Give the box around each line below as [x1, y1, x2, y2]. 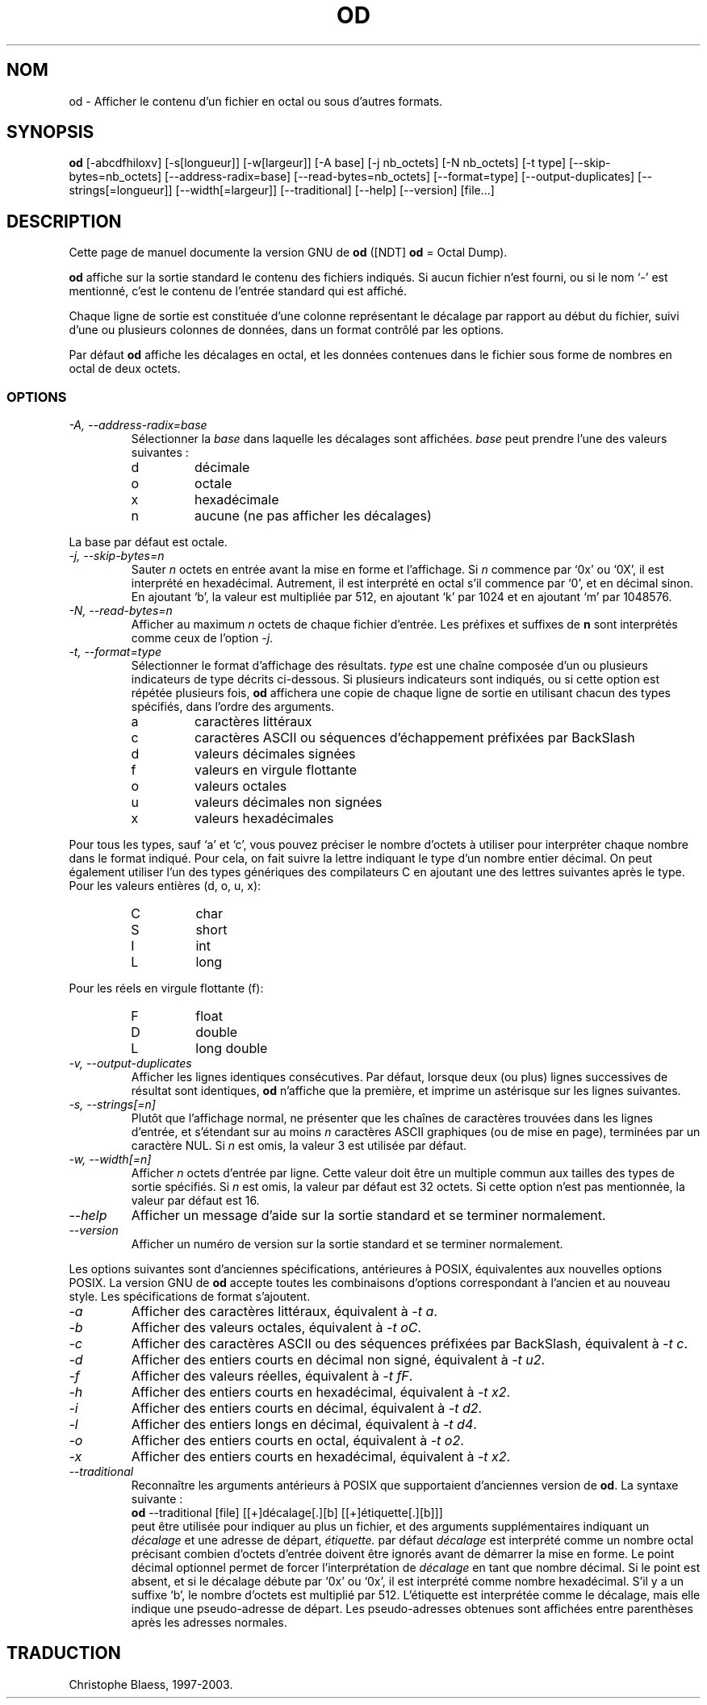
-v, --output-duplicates [69, 1056, 192, 1071]
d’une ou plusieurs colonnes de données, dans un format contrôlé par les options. [69, 323, 504, 337]
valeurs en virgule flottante [195, 762, 358, 779]
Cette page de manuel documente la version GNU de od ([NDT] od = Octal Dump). [69, 245, 508, 260]
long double [195, 1040, 268, 1057]
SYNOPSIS [6, 122, 94, 143]
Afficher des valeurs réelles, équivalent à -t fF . [131, 1368, 413, 1385]
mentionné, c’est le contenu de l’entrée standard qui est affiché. [69, 284, 407, 299]
